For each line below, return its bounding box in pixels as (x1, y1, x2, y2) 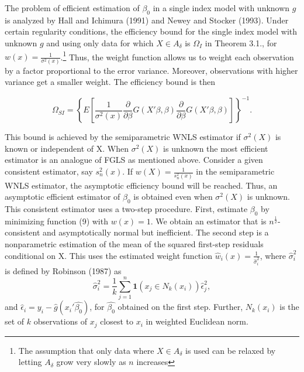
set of (5, 315, 25, 327)
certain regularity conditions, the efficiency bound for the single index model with (5, 25, 298, 37)
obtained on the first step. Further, (118, 301, 243, 313)
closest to (100, 315, 134, 327)
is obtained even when (133, 190, 213, 203)
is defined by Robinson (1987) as (5, 264, 122, 277)
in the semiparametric (196, 165, 275, 178)
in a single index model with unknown (153, 2, 290, 13)
